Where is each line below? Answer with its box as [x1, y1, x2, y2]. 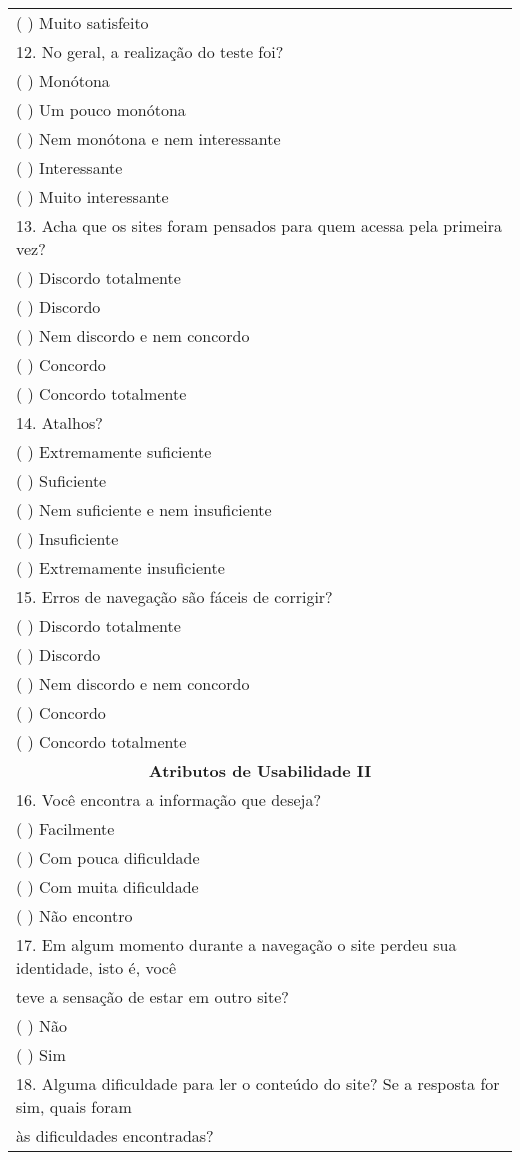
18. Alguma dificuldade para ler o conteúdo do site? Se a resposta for [16, 1072, 500, 1095]
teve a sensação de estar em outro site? [16, 985, 289, 1008]
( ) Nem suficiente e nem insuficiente [16, 498, 272, 521]
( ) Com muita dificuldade [16, 875, 199, 898]
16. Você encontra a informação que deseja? [16, 788, 322, 811]
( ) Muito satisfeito [16, 11, 149, 34]
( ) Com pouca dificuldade [16, 846, 200, 869]
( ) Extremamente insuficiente [16, 556, 225, 579]
